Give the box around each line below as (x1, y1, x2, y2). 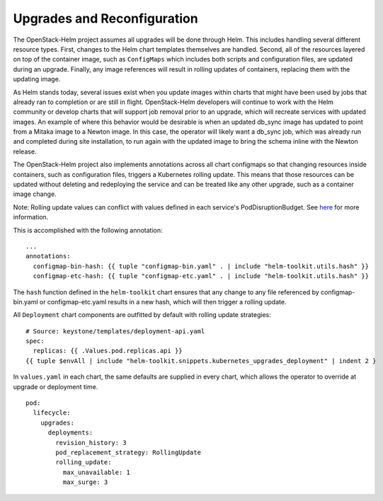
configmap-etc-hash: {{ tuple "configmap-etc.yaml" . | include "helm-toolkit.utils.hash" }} (33, 272, 370, 280)
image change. (13, 190, 57, 198)
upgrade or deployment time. (13, 382, 98, 391)
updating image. (13, 75, 61, 83)
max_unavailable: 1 (62, 468, 131, 476)
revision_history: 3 (55, 439, 127, 447)
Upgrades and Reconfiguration (13, 11, 198, 26)
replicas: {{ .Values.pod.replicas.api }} (33, 347, 183, 355)
